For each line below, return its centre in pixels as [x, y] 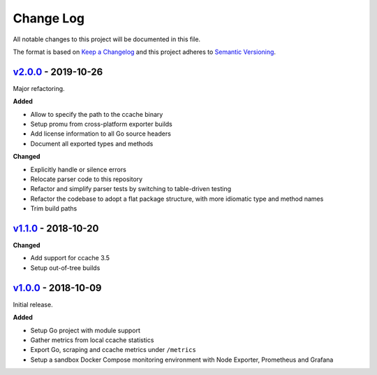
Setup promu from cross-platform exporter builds [101, 124]
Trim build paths [54, 208]
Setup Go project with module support [86, 330]
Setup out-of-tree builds [65, 268]
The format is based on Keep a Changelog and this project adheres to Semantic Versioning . [144, 52]
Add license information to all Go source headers [101, 134]
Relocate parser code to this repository [87, 179]
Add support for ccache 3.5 [70, 258]
